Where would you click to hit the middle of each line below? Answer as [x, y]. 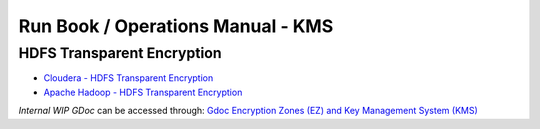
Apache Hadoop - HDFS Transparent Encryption [143, 92]
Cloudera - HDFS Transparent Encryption [128, 78]
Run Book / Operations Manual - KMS [176, 26]
